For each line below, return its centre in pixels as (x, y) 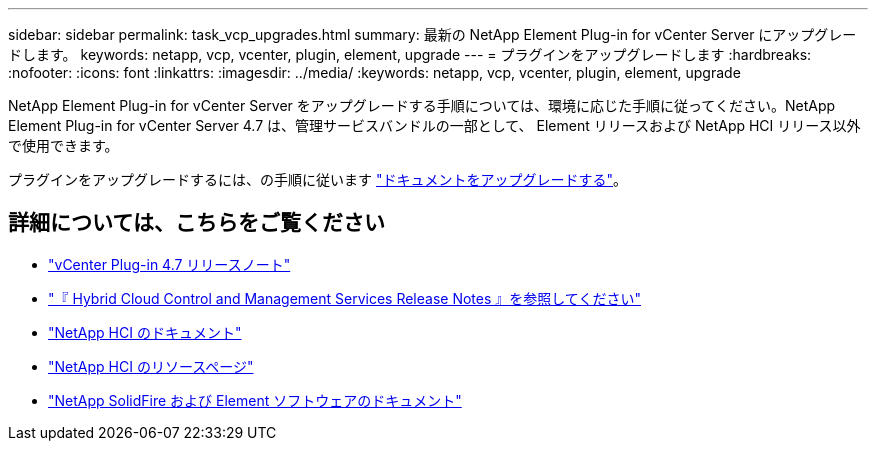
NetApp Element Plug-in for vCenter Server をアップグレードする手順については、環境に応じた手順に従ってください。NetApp (422, 105)
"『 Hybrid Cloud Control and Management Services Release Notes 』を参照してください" (344, 298)
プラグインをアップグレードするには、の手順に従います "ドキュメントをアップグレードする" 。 (317, 179)
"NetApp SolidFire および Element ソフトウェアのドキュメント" (255, 400)
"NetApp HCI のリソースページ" (151, 366)
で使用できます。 (63, 145)
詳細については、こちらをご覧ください (196, 223)
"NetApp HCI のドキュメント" (145, 332)
